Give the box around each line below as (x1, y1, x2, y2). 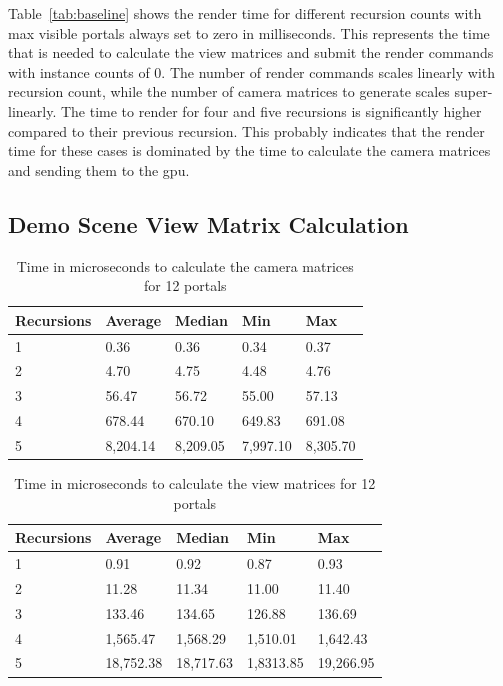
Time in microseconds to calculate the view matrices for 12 (14, 473, 376, 494)
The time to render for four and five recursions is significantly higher (60, 100, 482, 121)
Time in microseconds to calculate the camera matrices (16, 255, 354, 276)
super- (454, 81, 493, 102)
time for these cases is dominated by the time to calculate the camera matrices (8, 140, 491, 161)
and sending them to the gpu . (8, 159, 190, 180)
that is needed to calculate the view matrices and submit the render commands (8, 42, 494, 63)
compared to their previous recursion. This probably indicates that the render (8, 120, 485, 141)
